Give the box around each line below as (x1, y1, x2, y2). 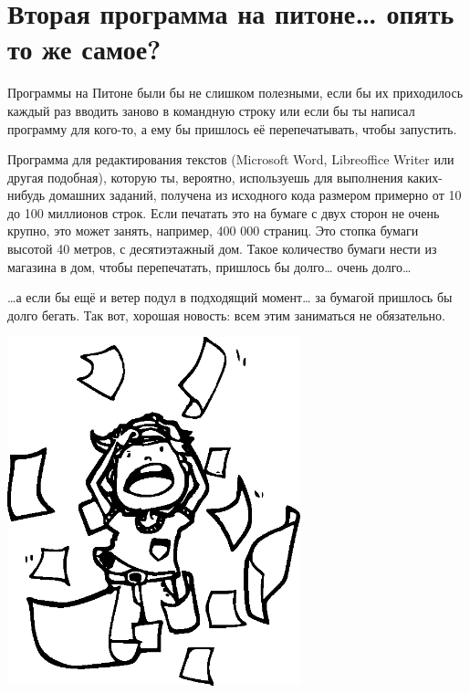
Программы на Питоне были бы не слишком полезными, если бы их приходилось (7, 83, 464, 102)
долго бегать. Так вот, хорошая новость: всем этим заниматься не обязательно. (7, 305, 445, 324)
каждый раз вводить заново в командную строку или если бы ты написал (7, 100, 415, 120)
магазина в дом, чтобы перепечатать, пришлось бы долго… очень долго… (7, 257, 412, 276)
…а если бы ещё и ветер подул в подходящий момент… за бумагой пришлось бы (7, 288, 453, 307)
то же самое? (7, 30, 162, 68)
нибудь (7, 185, 46, 205)
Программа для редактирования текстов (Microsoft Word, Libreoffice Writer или (7, 150, 454, 169)
